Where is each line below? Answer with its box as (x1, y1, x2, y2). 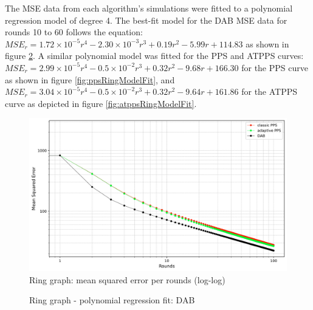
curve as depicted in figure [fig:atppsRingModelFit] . (5, 97, 197, 109)
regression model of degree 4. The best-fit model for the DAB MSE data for (5, 13, 287, 26)
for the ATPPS (241, 85, 298, 98)
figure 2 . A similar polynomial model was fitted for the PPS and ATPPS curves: (5, 49, 304, 62)
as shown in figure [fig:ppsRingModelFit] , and (5, 73, 175, 86)
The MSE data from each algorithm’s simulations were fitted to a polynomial (5, 2, 293, 14)
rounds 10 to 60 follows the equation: (5, 26, 143, 38)
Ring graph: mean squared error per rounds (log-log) (29, 273, 225, 286)
